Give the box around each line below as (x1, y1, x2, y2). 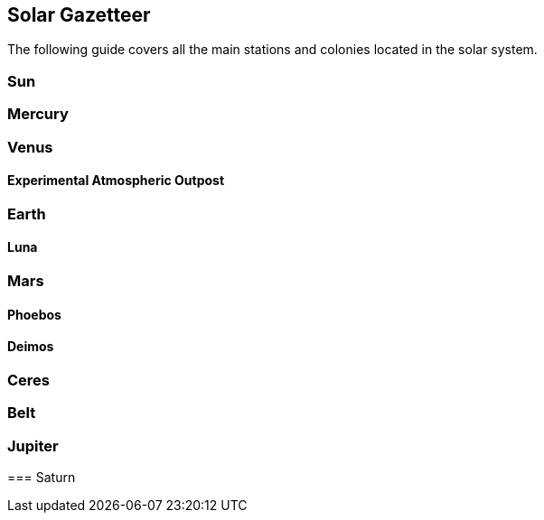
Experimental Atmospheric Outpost (7, 172, 225, 189)
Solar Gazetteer (7, 4, 151, 26)
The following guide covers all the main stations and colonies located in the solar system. (7, 42, 538, 58)
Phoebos (7, 306, 61, 322)
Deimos (7, 339, 54, 355)
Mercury (7, 105, 69, 124)
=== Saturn (7, 469, 76, 485)
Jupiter (7, 436, 59, 455)
